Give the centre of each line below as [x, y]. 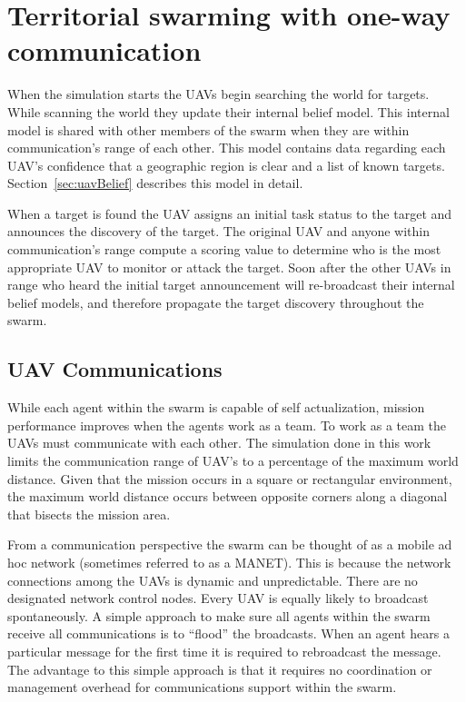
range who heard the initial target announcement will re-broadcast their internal [231, 285]
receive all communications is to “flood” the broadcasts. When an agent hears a [228, 633]
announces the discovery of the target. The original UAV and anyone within [219, 231]
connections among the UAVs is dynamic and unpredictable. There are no [213, 580]
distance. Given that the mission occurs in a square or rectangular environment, [230, 478]
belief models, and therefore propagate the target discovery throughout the [216, 302]
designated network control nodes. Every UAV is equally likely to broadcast [218, 598]
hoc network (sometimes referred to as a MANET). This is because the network [229, 562]
